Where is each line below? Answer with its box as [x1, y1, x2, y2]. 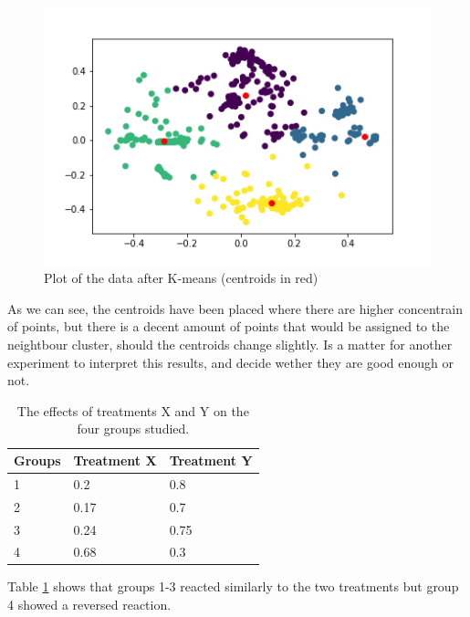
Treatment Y [169, 451, 253, 469]
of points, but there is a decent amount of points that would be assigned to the [7, 317, 450, 336]
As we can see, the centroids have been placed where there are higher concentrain [7, 298, 463, 318]
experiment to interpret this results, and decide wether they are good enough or [7, 352, 454, 371]
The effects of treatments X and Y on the [16, 401, 249, 420]
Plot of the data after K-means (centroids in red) [44, 268, 319, 288]
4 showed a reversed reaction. [7, 595, 172, 614]
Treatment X [73, 451, 157, 469]
